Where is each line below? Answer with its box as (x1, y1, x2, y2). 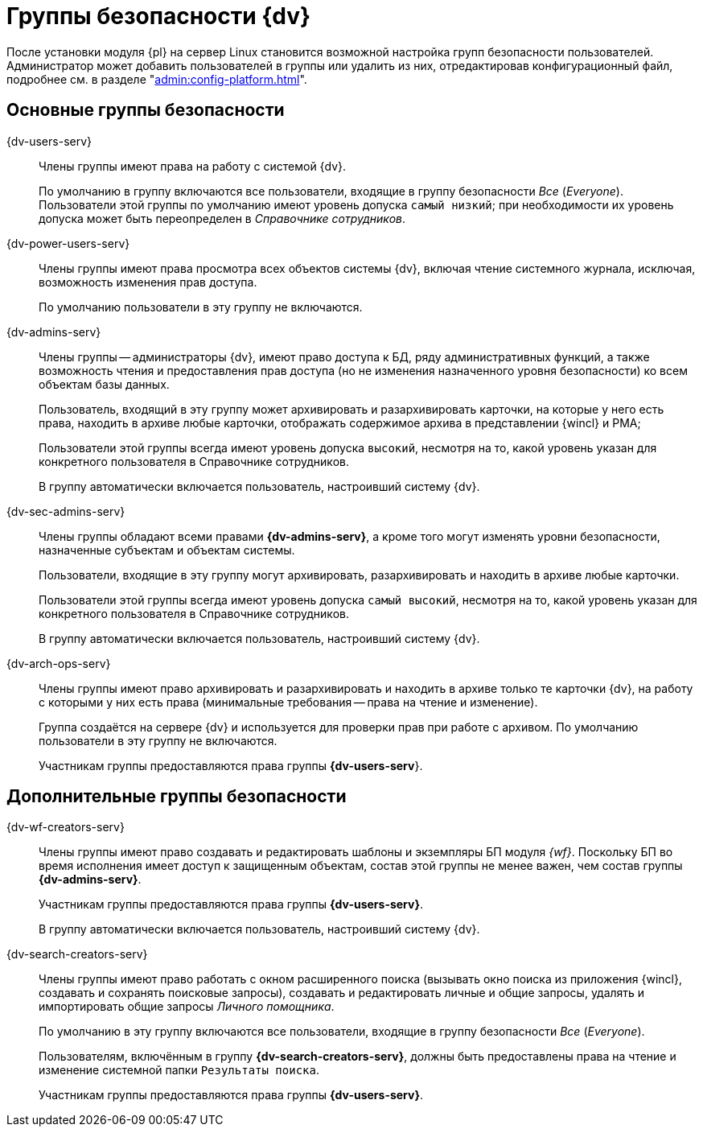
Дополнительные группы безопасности (6, 786, 347, 807)
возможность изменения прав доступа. (39, 274, 257, 289)
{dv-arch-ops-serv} (6, 656, 111, 670)
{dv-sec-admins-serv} (6, 504, 125, 518)
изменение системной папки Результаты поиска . (39, 1063, 319, 1077)
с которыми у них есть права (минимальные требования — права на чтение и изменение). (39, 694, 538, 709)
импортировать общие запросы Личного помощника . (39, 999, 335, 1014)
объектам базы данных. (39, 377, 170, 391)
